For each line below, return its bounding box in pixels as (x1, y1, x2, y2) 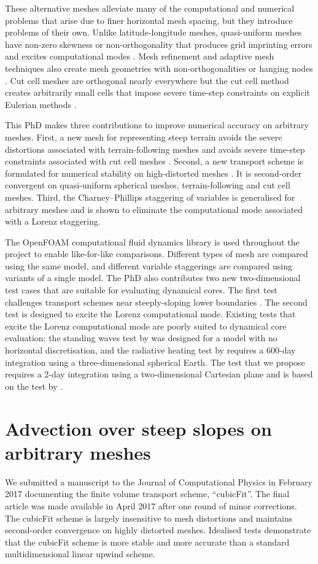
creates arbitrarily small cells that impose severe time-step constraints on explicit (5, 86, 311, 99)
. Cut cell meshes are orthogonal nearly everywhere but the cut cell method (5, 74, 289, 87)
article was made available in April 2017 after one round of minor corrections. (5, 499, 297, 512)
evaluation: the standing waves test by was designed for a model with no (5, 331, 277, 344)
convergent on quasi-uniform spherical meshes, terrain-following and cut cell (5, 179, 290, 191)
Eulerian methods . (5, 98, 77, 110)
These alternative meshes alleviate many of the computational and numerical (5, 2, 295, 14)
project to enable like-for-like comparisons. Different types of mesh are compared (5, 247, 308, 260)
